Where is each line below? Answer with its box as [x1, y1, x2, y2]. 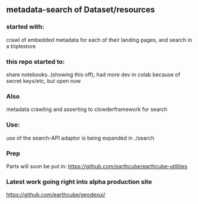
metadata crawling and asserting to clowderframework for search [6, 106, 168, 113]
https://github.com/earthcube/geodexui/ [6, 191, 106, 199]
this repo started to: [6, 57, 65, 66]
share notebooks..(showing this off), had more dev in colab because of [6, 71, 181, 78]
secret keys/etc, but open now [6, 77, 81, 84]
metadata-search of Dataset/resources [6, 5, 155, 15]
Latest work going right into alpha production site [6, 177, 152, 186]
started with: [6, 23, 45, 31]
